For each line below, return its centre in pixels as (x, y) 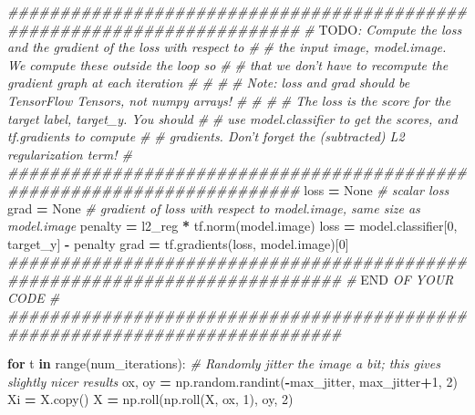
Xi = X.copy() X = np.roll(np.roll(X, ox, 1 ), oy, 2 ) (150, 399)
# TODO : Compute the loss (383, 29)
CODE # (34, 297)
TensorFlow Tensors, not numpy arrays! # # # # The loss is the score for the (229, 100)
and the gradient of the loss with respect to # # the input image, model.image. (227, 47)
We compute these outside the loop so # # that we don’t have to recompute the (228, 64)
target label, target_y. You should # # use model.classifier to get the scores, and (232, 118)
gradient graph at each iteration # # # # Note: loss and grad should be (209, 83)
